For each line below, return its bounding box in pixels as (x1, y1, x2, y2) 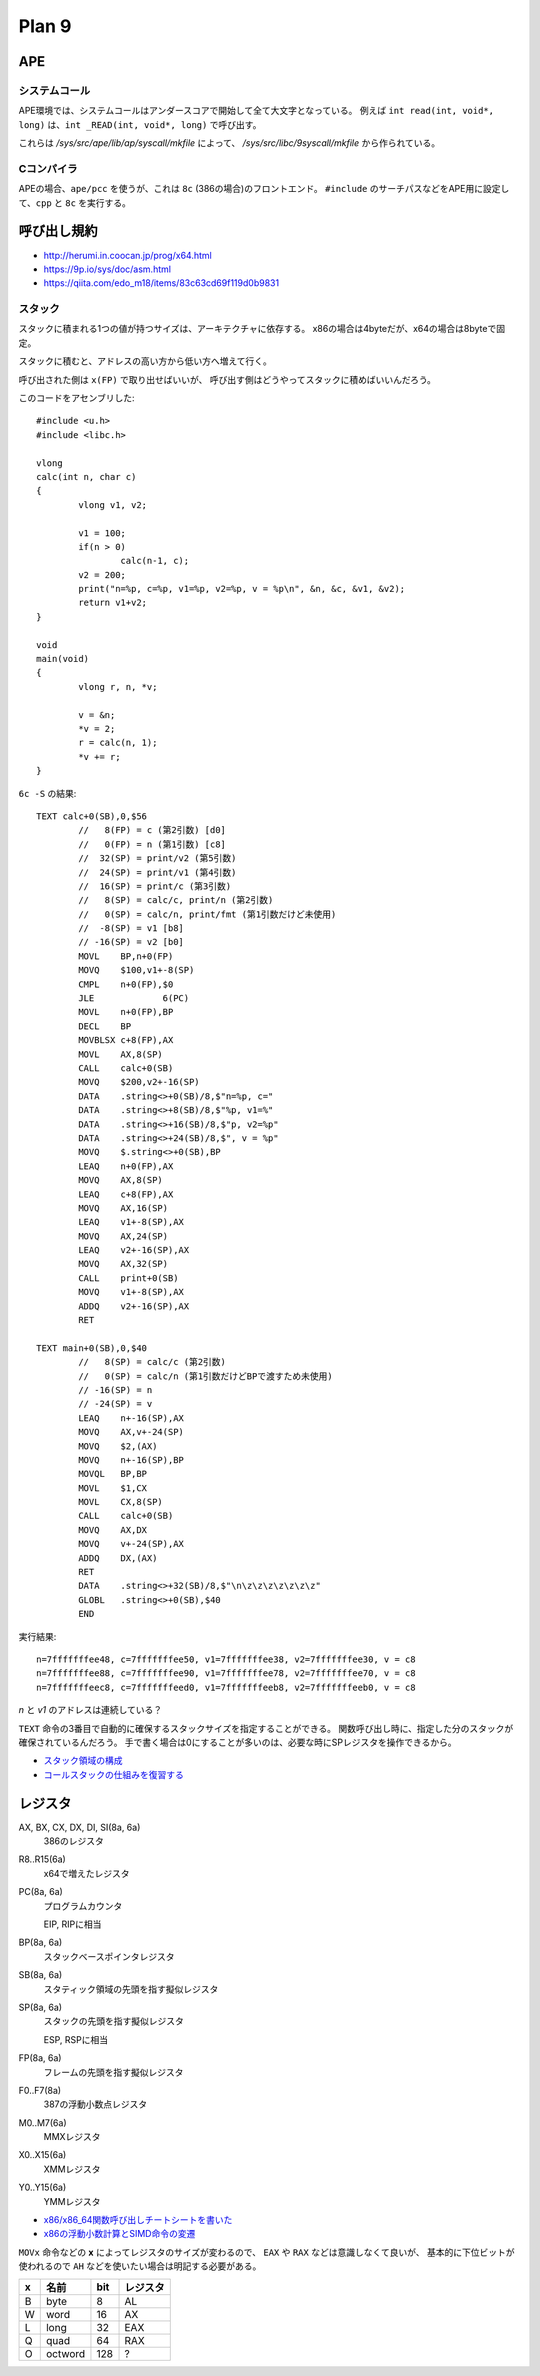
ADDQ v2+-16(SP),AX (78, 1300, 190, 1312)
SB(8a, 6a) (18, 1969, 63, 1981)
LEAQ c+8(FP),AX (78, 1188, 174, 1200)
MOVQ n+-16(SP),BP (78, 1454, 185, 1465)
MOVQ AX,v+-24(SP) (78, 1426, 185, 1438)
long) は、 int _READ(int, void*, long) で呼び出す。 (18, 118, 262, 130)
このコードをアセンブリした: (18, 392, 135, 404)
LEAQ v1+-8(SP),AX (78, 1216, 185, 1228)
